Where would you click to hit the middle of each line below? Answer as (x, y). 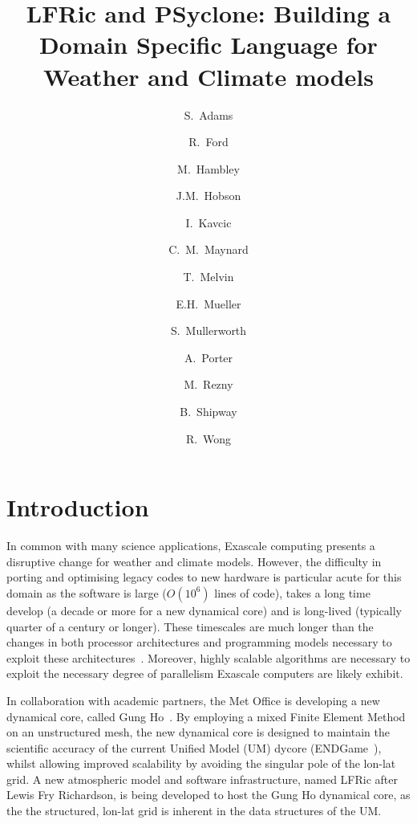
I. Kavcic (208, 222)
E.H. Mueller (208, 303)
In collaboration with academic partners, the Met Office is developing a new (193, 700)
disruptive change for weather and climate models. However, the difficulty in (194, 561)
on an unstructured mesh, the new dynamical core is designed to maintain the (198, 732)
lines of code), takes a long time (292, 592)
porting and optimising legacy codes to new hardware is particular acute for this (204, 577)
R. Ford (208, 142)
